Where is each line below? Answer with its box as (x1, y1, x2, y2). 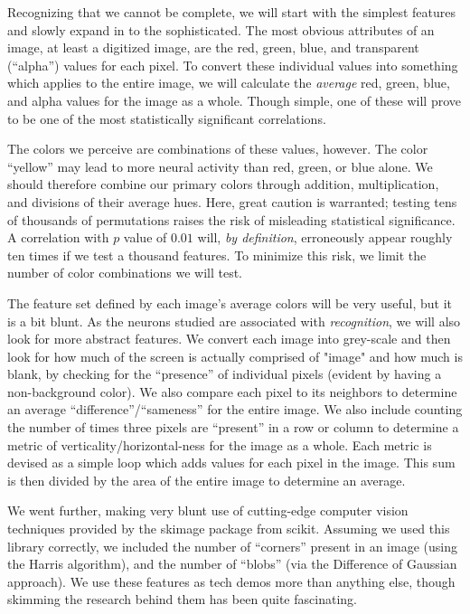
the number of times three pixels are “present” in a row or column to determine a (7, 418, 459, 437)
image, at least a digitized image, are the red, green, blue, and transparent (7, 38, 419, 57)
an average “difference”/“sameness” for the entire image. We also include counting (7, 400, 463, 419)
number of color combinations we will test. (7, 263, 242, 282)
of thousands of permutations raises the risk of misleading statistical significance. (7, 210, 456, 229)
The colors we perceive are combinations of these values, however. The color (7, 139, 428, 158)
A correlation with (7, 228, 109, 247)
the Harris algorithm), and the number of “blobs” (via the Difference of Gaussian (7, 554, 457, 573)
